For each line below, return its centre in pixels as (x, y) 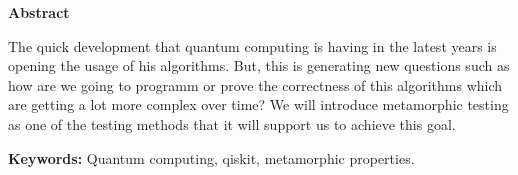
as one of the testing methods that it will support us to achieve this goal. (232, 123)
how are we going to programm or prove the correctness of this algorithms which (255, 84)
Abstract (39, 12)
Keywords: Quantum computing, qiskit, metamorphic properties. (211, 157)
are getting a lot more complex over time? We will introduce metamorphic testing (258, 104)
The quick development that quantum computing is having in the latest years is (252, 45)
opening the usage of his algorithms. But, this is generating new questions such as (259, 65)
